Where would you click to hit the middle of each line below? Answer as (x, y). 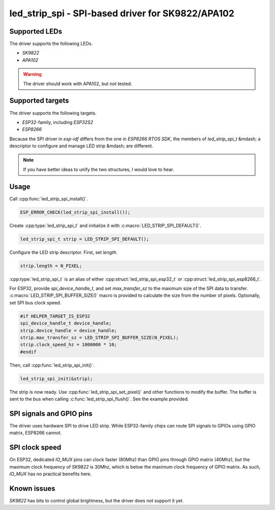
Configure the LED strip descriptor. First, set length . (63, 252)
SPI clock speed (35, 448)
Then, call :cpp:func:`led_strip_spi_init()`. (52, 365)
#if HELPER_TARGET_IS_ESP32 (55, 316)
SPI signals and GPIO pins (51, 413)
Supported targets (39, 101)
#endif (28, 352)
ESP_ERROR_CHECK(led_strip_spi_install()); (75, 212)
